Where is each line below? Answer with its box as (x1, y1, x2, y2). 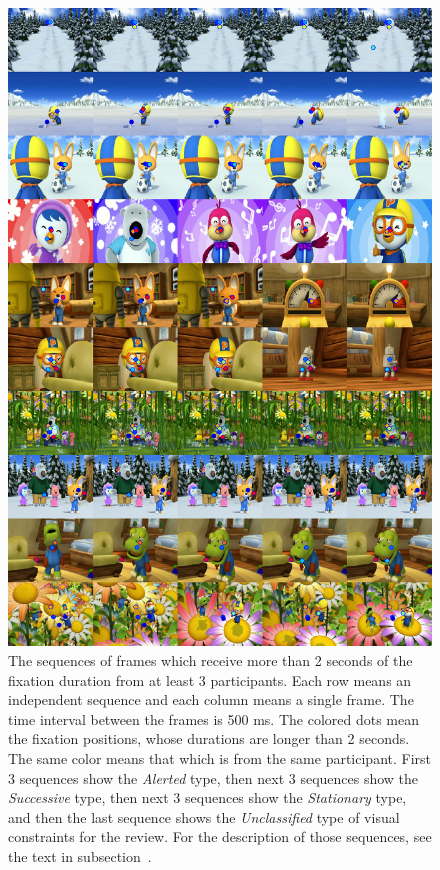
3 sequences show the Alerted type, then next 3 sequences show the (8, 767, 419, 788)
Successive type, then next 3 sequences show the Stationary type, (8, 787, 407, 808)
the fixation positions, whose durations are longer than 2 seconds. (8, 728, 410, 749)
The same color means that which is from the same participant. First (8, 748, 432, 769)
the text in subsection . (8, 846, 152, 867)
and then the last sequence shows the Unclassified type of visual (8, 806, 400, 827)
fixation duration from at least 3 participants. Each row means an (8, 669, 412, 690)
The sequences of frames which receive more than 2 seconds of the (8, 650, 413, 671)
